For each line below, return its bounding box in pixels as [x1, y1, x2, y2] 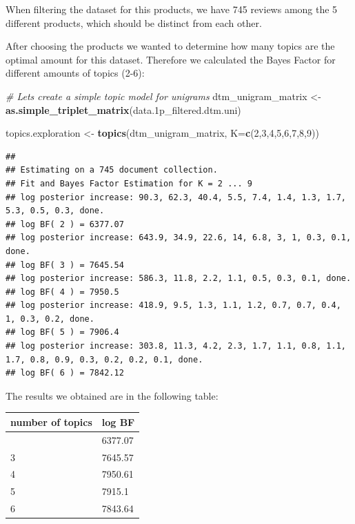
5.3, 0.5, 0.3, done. [6, 206, 105, 216]
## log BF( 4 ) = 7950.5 [6, 287, 119, 297]
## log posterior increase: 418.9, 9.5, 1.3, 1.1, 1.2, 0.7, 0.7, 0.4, [6, 300, 341, 311]
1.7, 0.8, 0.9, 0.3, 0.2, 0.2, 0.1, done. [6, 354, 203, 365]
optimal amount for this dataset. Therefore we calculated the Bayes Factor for [6, 52, 336, 66]
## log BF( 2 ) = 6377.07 [6, 219, 124, 229]
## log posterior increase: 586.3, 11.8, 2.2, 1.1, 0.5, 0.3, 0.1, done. [6, 273, 352, 284]
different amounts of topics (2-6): [6, 66, 145, 80]
